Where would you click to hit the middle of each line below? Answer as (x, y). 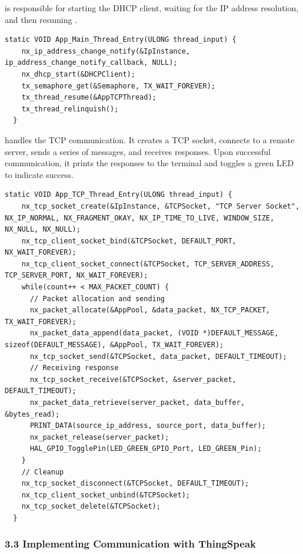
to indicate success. (39, 174)
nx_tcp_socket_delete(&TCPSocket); (91, 507)
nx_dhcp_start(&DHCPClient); (78, 74)
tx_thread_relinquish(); (70, 109)
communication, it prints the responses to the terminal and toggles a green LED (149, 163)
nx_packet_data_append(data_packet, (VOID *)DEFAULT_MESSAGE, (154, 333)
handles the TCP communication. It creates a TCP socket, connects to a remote (150, 139)
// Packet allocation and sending (97, 299)
